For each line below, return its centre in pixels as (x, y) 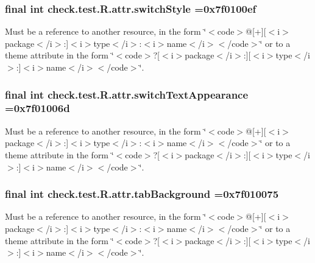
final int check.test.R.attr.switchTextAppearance (127, 94)
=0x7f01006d (37, 108)
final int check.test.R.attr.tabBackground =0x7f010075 (142, 194)
